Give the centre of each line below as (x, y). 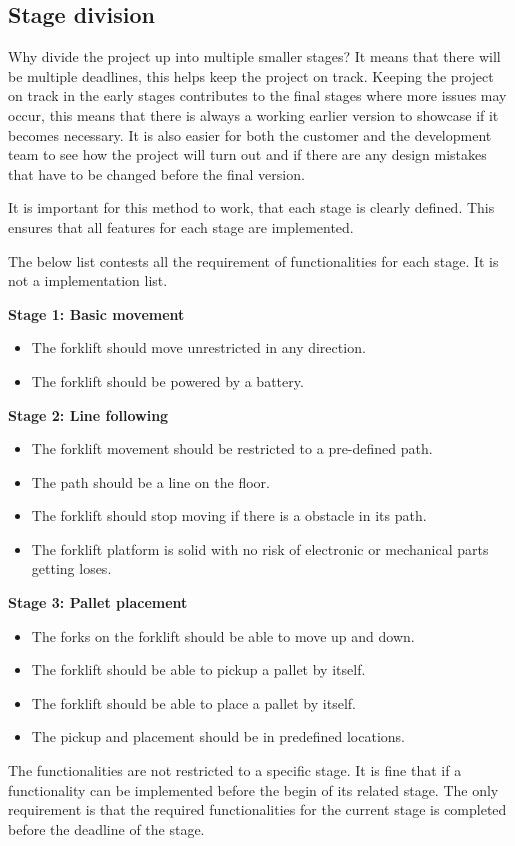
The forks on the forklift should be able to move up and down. (223, 635)
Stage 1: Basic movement (96, 313)
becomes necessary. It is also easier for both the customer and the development (250, 134)
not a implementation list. (88, 280)
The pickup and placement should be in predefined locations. (218, 736)
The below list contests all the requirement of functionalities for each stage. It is (253, 260)
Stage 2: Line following (88, 414)
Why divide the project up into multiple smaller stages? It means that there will (254, 56)
